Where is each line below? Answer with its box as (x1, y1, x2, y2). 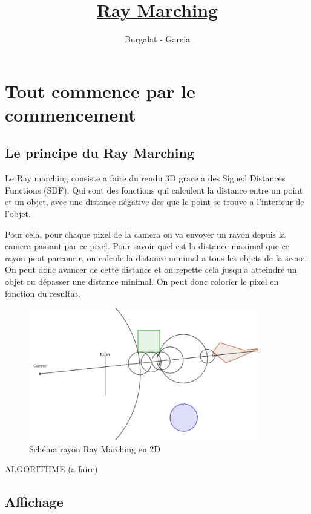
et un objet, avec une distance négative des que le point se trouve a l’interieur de (5, 195, 304, 208)
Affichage (5, 492, 64, 511)
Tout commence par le (5, 78, 195, 103)
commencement (5, 102, 136, 126)
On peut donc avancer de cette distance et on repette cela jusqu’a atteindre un (5, 263, 297, 276)
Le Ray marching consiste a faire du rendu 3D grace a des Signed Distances (5, 172, 286, 184)
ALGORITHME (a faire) (5, 463, 98, 475)
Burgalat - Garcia (124, 33, 191, 45)
